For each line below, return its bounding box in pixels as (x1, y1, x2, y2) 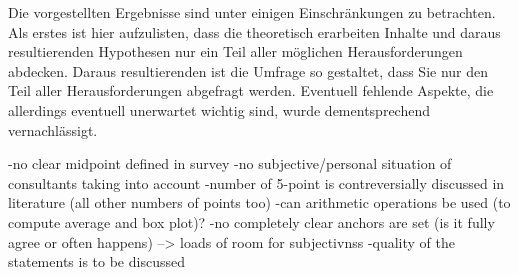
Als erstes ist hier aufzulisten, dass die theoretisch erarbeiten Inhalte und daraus (8, 21, 501, 42)
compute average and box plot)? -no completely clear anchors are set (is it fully (8, 211, 495, 232)
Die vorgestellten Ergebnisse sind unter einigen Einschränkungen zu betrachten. (8, 2, 496, 22)
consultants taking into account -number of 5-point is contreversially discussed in (8, 172, 505, 193)
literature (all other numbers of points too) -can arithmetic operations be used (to (8, 192, 511, 213)
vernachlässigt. (8, 119, 98, 140)
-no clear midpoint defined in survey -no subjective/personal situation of (8, 153, 452, 174)
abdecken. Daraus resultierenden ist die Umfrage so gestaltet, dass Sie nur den (8, 60, 489, 81)
